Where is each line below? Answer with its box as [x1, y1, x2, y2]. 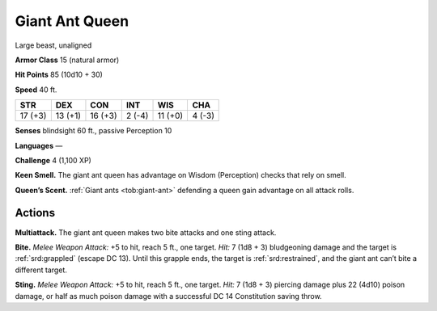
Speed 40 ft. [15, 85, 57, 95]
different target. [15, 265, 68, 275]
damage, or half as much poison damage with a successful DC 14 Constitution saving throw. [15, 291, 323, 300]
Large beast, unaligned [15, 40, 92, 50]
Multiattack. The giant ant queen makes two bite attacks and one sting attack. [15, 227, 277, 237]
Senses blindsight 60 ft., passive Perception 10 [15, 126, 172, 136]
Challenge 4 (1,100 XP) [15, 155, 92, 165]
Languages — [15, 141, 63, 150]
